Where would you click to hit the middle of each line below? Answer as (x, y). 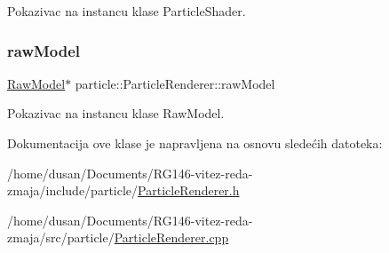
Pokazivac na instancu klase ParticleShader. (127, 11)
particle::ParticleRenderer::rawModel (175, 83)
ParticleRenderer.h (189, 190)
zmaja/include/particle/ (73, 190)
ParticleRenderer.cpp (171, 237)
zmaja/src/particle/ (61, 237)
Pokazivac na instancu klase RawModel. (116, 113)
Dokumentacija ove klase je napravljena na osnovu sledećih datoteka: (195, 143)
